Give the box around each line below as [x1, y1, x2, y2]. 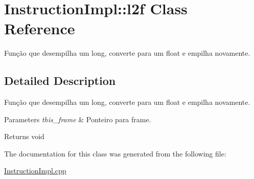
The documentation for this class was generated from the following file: [4, 148, 226, 159]
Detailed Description [4, 73, 116, 88]
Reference [4, 18, 75, 39]
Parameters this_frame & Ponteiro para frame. [4, 114, 151, 124]
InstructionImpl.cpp [4, 165, 66, 176]
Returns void [4, 131, 44, 142]
